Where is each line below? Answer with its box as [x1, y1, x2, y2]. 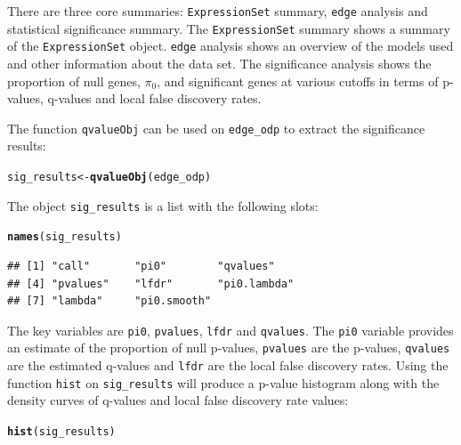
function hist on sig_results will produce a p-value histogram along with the [7, 373, 440, 392]
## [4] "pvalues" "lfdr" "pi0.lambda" [7, 277, 295, 290]
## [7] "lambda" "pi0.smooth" [7, 295, 212, 308]
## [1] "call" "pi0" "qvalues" [7, 259, 275, 272]
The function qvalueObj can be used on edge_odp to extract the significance [7, 118, 425, 137]
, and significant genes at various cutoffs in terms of [157, 71, 439, 90]
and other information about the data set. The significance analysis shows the [7, 53, 432, 72]
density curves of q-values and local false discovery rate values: [7, 391, 349, 409]
